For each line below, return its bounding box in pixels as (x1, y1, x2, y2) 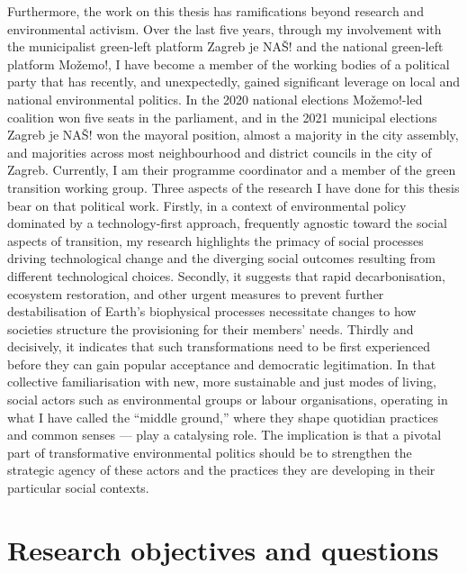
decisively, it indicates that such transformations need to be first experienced (7, 337, 431, 356)
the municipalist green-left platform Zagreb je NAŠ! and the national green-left (7, 37, 444, 56)
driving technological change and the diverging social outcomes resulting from (7, 249, 436, 268)
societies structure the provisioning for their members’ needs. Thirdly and (7, 319, 414, 338)
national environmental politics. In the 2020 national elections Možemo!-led (7, 89, 423, 108)
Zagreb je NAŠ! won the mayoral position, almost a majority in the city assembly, (7, 125, 459, 144)
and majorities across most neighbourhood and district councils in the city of (7, 142, 432, 161)
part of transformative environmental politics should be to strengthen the (7, 442, 412, 461)
